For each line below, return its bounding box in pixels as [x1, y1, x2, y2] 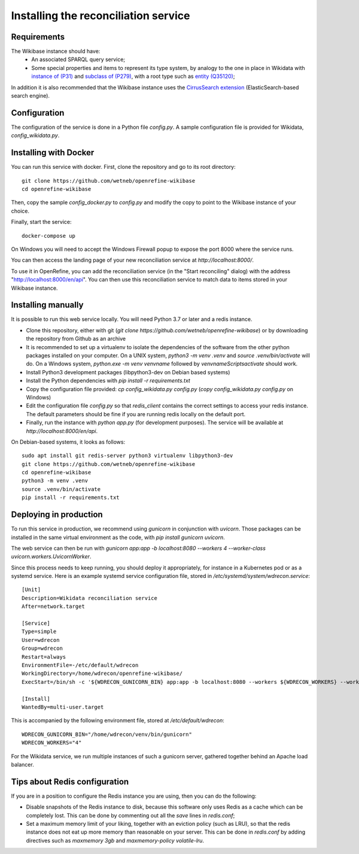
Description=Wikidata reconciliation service [22, 595, 158, 601]
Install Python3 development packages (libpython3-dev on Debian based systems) [26, 368, 230, 375]
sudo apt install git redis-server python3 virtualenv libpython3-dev [22, 452, 233, 459]
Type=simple [22, 628, 57, 635]
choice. [11, 207, 30, 214]
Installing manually [11, 300, 84, 310]
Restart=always [22, 653, 66, 660]
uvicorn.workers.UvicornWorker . [11, 553, 92, 560]
